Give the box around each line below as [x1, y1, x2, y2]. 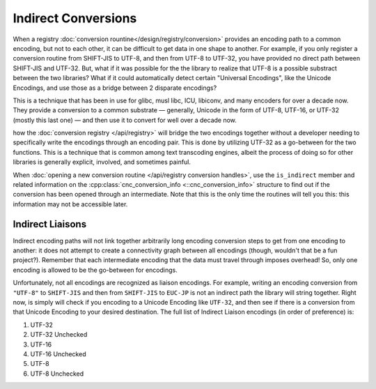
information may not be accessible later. [13, 199, 128, 208]
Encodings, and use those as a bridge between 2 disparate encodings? [13, 84, 217, 92]
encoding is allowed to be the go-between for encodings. [13, 266, 178, 274]
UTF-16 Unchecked [30, 350, 86, 358]
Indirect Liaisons [13, 218, 87, 230]
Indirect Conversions [13, 10, 137, 26]
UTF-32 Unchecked [30, 330, 88, 339]
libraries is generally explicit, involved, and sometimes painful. [13, 158, 191, 167]
